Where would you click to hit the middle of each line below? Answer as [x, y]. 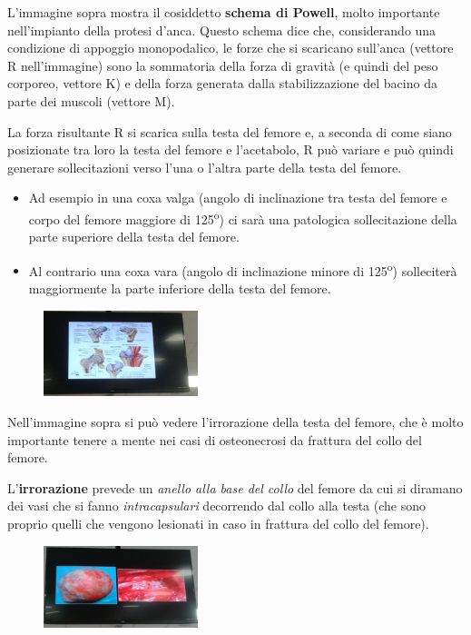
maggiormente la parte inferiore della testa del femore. [180, 288]
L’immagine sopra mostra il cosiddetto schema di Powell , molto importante [224, 12]
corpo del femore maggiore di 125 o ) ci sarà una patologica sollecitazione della [243, 217]
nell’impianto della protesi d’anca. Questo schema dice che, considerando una [222, 30]
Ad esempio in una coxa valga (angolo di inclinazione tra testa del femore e [238, 198]
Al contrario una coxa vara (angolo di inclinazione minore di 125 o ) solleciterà [243, 269]
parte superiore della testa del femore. [134, 237]
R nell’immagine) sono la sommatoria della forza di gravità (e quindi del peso [223, 65]
